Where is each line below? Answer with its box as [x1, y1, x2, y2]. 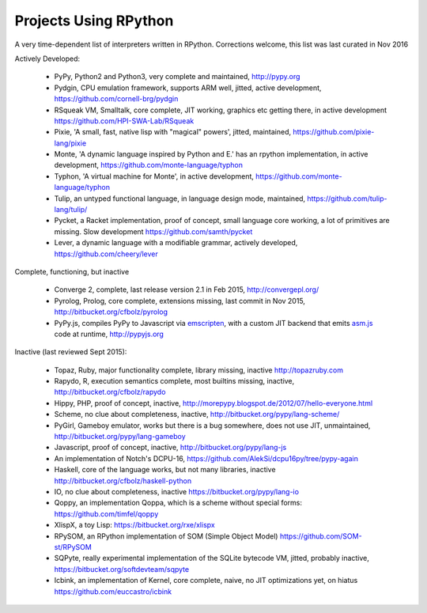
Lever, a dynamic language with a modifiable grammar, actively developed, [54, 238, 298, 248]
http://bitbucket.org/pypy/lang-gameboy [54, 432, 186, 441]
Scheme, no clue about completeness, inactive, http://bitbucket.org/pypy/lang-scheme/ [54, 410, 340, 419]
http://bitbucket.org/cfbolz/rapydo [54, 388, 166, 397]
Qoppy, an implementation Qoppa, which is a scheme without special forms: [54, 498, 303, 508]
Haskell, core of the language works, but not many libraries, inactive [54, 465, 276, 475]
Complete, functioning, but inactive [14, 267, 130, 276]
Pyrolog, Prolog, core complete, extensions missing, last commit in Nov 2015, [54, 296, 306, 305]
